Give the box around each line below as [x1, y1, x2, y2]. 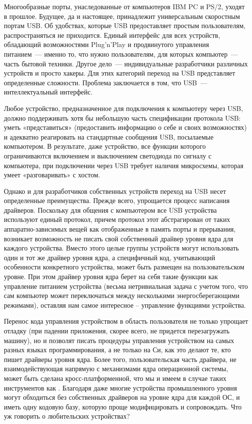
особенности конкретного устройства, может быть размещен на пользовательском [4, 262, 245, 272]
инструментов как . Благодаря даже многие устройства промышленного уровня [4, 382, 237, 393]
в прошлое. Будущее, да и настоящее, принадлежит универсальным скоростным [4, 11, 240, 21]
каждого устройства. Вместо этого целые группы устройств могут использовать [4, 243, 239, 253]
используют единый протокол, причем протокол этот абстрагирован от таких [4, 214, 230, 224]
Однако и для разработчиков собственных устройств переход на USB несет [4, 186, 226, 196]
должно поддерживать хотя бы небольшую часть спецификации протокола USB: [4, 112, 241, 123]
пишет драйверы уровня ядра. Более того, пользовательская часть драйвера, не [4, 354, 236, 364]
